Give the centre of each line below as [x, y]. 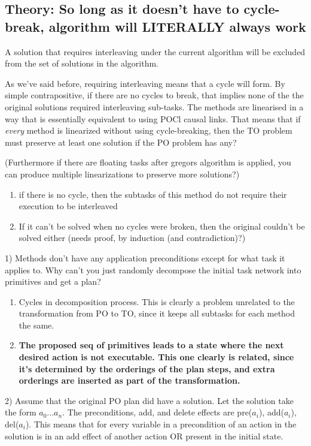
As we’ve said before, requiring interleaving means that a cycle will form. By [145, 83]
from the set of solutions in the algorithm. [82, 63]
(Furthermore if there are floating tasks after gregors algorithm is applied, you [148, 162]
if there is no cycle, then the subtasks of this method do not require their [153, 194]
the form [21, 412]
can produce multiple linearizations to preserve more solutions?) [122, 174]
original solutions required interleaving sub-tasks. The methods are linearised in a [154, 106]
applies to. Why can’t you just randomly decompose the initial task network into [153, 269]
